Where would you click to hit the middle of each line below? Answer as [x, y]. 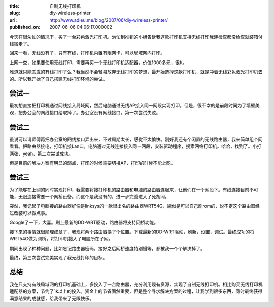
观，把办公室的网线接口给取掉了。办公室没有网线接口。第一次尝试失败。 [85, 112]
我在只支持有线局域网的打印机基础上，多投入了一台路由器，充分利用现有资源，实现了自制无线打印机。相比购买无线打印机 [136, 284]
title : [14, 6]
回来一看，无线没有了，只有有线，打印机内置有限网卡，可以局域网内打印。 [87, 53]
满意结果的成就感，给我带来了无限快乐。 [52, 298]
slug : [15, 13]
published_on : [25, 27]
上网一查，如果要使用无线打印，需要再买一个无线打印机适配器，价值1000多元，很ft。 [98, 62]
